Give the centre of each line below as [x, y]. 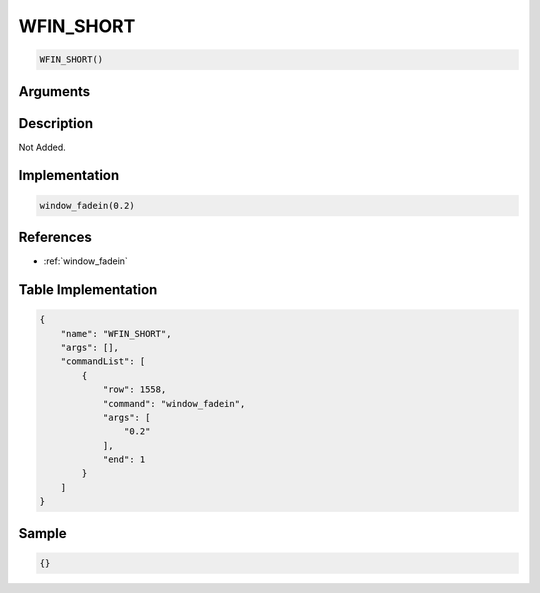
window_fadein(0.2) [87, 205]
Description [56, 123]
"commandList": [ [103, 361]
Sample [42, 533]
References [55, 237]
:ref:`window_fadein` [86, 261]
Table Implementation [88, 289]
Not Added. [42, 147]
